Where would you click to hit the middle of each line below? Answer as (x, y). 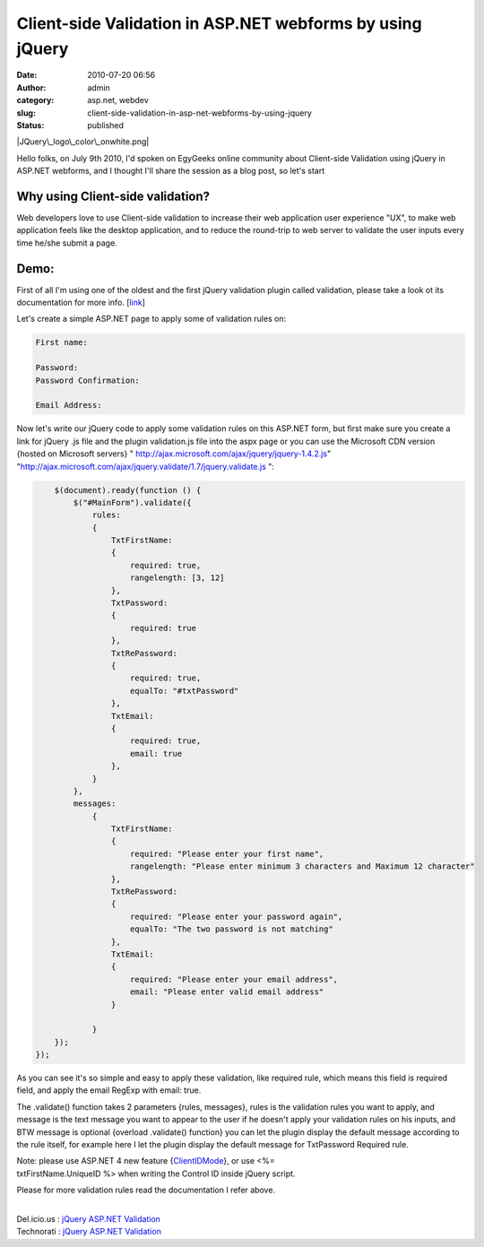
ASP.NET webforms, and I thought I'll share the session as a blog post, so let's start (171, 171)
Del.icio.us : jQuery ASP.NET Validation (89, 1219)
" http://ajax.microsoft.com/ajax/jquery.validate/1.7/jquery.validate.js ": (146, 466)
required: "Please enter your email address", (234, 979)
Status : (30, 125)
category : (35, 100)
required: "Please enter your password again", (237, 916)
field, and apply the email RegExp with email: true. (109, 1090)
